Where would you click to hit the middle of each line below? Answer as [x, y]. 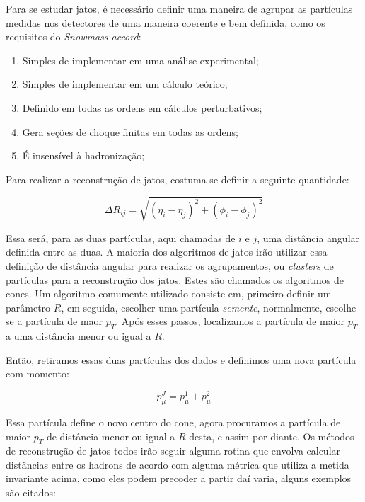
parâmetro [28, 307]
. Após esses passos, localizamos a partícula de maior [230, 321]
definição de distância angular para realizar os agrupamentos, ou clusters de [170, 266]
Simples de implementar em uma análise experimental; [140, 60]
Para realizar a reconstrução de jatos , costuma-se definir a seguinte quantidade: [178, 179]
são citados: [31, 492]
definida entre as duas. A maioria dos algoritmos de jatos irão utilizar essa [167, 252]
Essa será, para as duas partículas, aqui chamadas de [121, 238]
